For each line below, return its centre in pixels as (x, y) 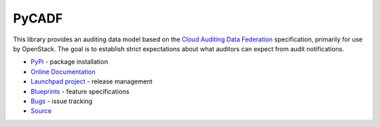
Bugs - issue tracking (62, 101)
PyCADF (38, 18)
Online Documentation (63, 72)
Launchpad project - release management (91, 81)
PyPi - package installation (69, 62)
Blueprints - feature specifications (80, 91)
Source (41, 111)
